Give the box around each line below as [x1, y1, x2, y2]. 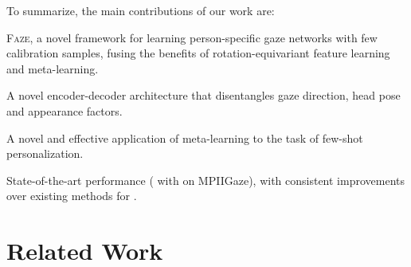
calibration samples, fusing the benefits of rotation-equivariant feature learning [6, 45, 390, 61]
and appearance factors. [6, 102, 123, 119]
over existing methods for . [6, 187, 137, 204]
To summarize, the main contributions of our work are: [6, 2, 275, 18]
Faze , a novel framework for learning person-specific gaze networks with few [6, 29, 378, 45]
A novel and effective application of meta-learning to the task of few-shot [6, 129, 363, 146]
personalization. [6, 145, 84, 162]
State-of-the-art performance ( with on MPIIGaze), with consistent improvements [6, 171, 405, 188]
